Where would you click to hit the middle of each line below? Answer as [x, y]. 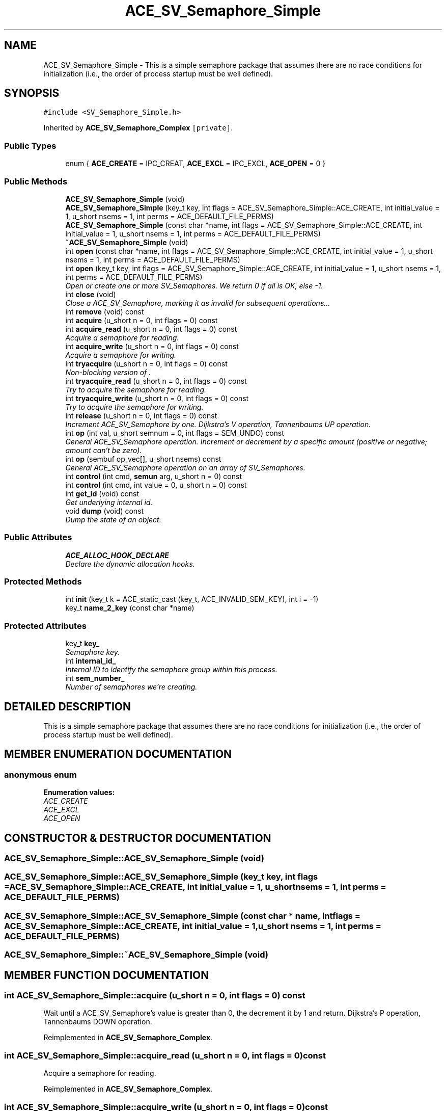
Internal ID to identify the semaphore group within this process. [171, 670]
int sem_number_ [95, 678]
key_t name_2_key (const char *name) [130, 608]
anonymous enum [40, 774]
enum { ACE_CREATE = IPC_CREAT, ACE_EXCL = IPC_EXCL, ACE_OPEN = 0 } [196, 164]
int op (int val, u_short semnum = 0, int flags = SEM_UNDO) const [175, 433]
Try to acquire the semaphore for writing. [134, 407]
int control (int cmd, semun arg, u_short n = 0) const [154, 476]
